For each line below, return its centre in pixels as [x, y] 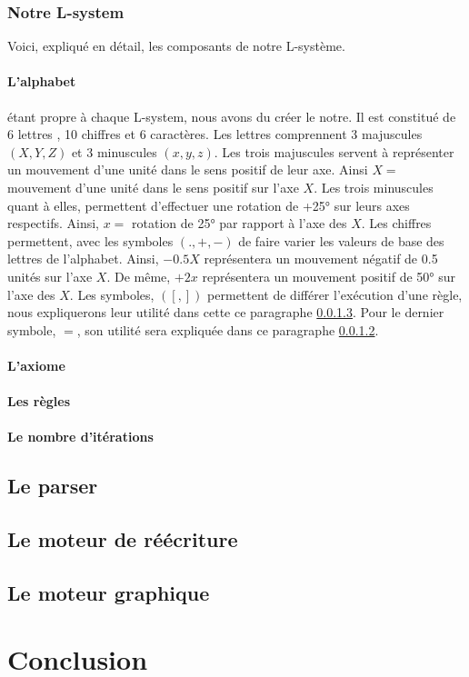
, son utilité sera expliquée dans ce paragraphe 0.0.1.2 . [228, 329]
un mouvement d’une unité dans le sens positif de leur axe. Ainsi [188, 169]
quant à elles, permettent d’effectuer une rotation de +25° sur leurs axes [209, 205]
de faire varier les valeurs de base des [341, 240]
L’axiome [36, 365]
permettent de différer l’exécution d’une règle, [335, 294]
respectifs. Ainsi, [53, 223]
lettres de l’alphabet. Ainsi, [83, 259]
